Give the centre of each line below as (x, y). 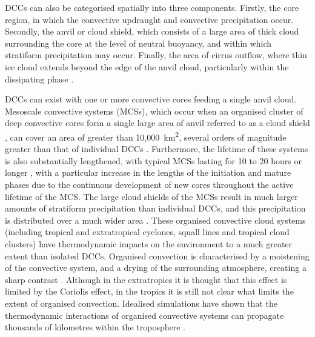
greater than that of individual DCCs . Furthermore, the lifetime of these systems (157, 149)
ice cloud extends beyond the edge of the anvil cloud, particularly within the (147, 66)
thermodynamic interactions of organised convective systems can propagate (144, 315)
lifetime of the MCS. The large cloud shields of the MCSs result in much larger (151, 196)
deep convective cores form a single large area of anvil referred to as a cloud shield (157, 123)
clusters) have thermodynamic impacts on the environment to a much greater (149, 243)
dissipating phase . (39, 78)
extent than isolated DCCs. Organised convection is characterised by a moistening (157, 255)
